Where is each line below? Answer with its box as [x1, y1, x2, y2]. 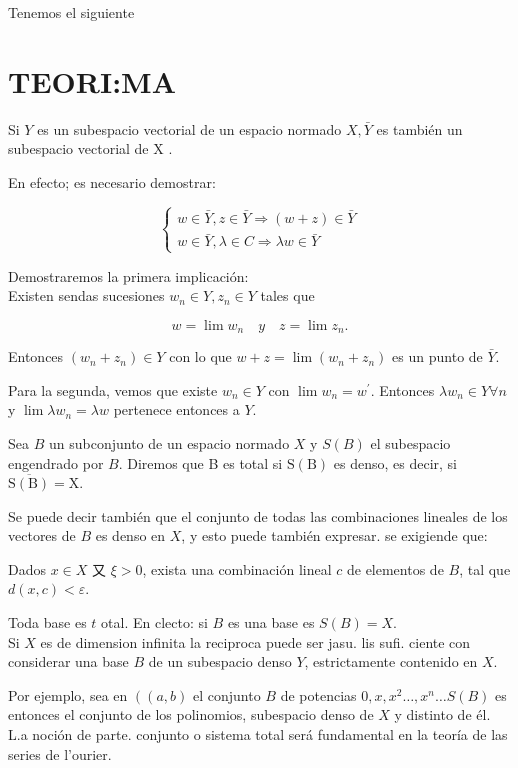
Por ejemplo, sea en [8, 684, 128, 705]
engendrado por [8, 452, 104, 473]
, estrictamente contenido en [304, 651, 478, 672]
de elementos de [346, 558, 444, 579]
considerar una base [8, 651, 129, 672]
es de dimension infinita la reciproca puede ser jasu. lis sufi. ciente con [40, 631, 471, 652]
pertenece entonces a [113, 399, 240, 420]
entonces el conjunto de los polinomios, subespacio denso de [8, 704, 374, 725]
